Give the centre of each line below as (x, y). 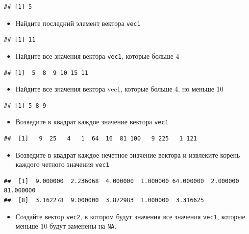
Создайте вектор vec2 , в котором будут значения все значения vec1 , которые (130, 216)
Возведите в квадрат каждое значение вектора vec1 (92, 122)
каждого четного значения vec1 (62, 164)
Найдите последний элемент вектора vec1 (78, 23)
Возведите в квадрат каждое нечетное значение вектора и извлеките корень (128, 154)
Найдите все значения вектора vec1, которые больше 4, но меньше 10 (119, 89)
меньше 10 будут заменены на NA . (66, 226)
